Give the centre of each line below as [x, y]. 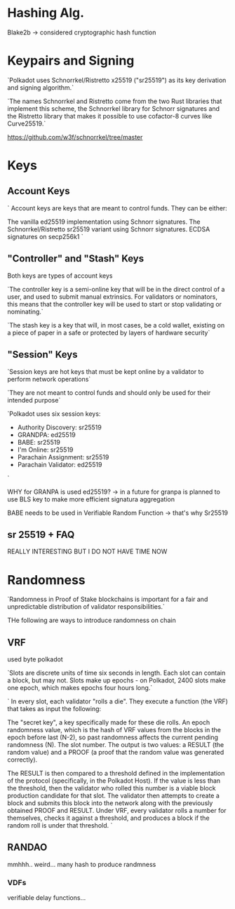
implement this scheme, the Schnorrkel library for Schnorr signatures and [113, 108]
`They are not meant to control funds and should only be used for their [109, 392]
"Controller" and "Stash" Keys [76, 258]
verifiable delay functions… [47, 898]
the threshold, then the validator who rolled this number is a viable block [112, 788]
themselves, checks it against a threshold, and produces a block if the [108, 818]
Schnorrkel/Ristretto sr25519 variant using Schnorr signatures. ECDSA [109, 229]
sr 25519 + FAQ [41, 534]
